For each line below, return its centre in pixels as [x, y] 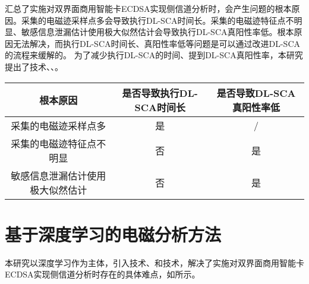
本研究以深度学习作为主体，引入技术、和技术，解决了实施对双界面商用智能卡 [154, 262]
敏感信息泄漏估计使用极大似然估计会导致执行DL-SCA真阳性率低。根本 [157, 32]
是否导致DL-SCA [256, 93]
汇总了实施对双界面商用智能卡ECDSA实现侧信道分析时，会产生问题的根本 [148, 8]
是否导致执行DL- [160, 93]
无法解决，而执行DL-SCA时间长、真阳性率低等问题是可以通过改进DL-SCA [156, 43]
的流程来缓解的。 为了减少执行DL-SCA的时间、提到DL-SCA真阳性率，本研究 [154, 55]
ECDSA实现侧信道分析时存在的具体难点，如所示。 [103, 274]
